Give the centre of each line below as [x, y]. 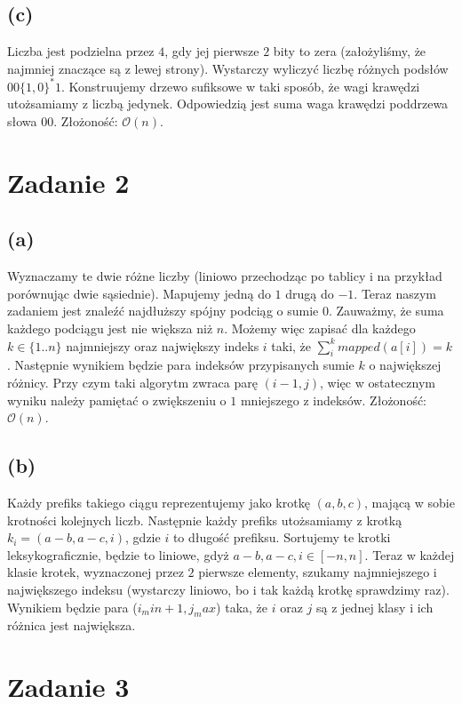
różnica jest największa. [72, 625]
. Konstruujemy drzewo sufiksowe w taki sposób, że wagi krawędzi [240, 86]
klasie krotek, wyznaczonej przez [96, 572]
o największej [405, 365]
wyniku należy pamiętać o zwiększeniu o [117, 400]
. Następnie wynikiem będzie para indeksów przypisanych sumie [181, 365]
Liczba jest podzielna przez [81, 51]
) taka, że [242, 607]
